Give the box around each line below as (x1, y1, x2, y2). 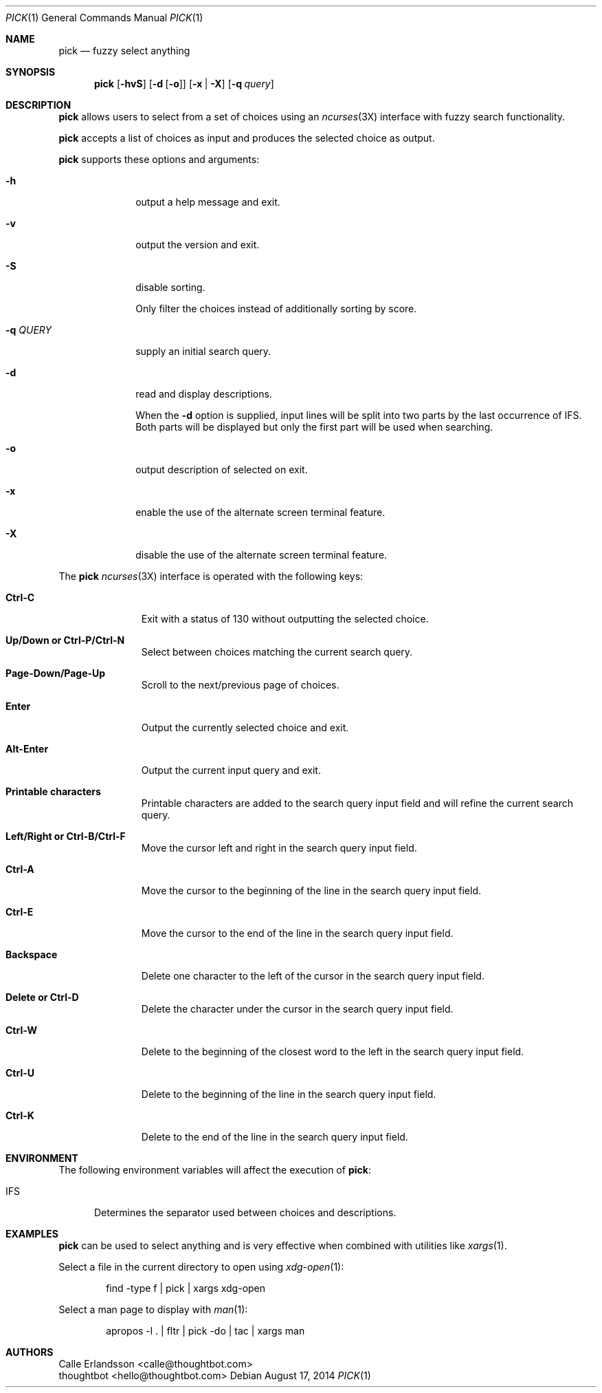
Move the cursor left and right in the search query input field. (141, 842, 417, 854)
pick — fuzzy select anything (58, 45, 190, 56)
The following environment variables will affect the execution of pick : (58, 1164, 371, 1176)
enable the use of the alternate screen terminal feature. (135, 506, 386, 518)
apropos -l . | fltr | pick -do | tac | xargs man (106, 1325, 305, 1337)
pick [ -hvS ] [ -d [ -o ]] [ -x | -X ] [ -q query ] (94, 78, 274, 89)
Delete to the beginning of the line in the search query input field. (141, 1088, 436, 1100)
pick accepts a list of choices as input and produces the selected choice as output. (58, 132, 435, 144)
